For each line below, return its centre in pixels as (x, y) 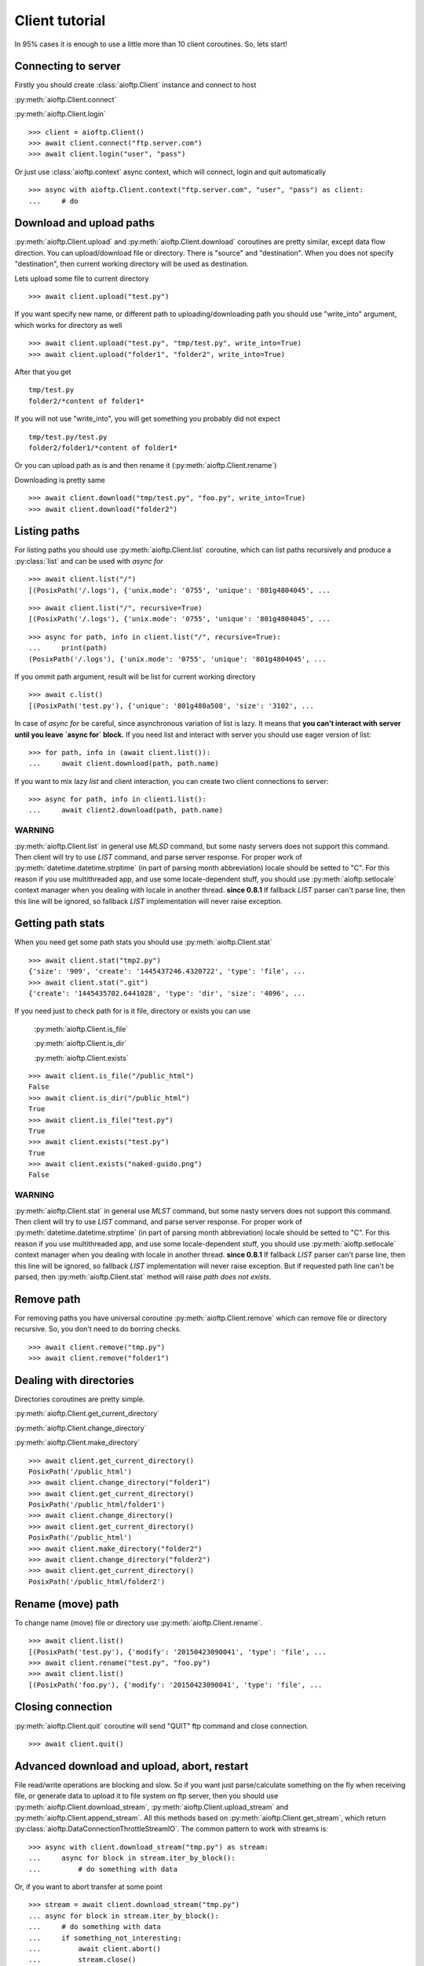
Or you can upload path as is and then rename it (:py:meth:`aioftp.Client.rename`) (146, 466)
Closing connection (64, 1707)
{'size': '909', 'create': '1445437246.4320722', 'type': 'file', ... (167, 972)
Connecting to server (68, 66)
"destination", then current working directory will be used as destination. (132, 264)
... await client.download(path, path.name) (124, 764)
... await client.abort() (95, 1949)
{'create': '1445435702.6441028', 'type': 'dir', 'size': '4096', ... (167, 994)
